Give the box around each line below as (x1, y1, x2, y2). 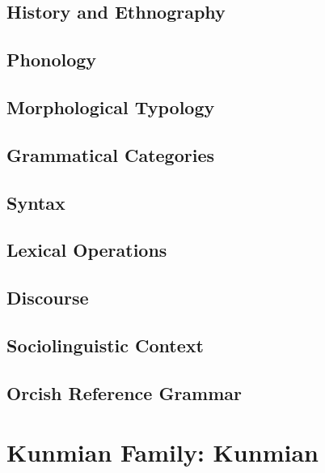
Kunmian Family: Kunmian (6, 436, 319, 469)
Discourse (6, 285, 89, 310)
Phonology (6, 47, 97, 72)
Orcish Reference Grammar (6, 380, 243, 405)
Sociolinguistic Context (6, 332, 204, 357)
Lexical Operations (6, 237, 167, 262)
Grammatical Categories (6, 142, 214, 167)
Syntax (6, 190, 65, 215)
